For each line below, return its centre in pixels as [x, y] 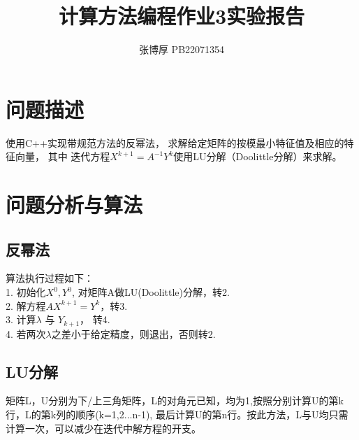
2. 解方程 [26, 305]
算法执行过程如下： [50, 278]
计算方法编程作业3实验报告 [182, 16]
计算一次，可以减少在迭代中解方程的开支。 [103, 428]
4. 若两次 [26, 333]
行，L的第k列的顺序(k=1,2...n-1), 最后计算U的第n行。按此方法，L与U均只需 [177, 414]
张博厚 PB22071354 [182, 49]
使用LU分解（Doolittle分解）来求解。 [258, 156]
